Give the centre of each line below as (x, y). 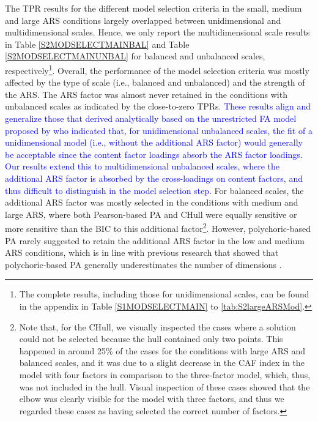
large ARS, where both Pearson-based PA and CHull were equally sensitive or (151, 214)
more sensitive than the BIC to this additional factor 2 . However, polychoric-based (158, 227)
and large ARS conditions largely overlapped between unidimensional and (143, 20)
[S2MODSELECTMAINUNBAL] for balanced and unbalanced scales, (135, 56)
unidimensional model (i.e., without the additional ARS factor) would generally (154, 142)
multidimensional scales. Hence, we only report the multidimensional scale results (157, 32)
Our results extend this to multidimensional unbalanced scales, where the (142, 166)
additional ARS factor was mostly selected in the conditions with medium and (152, 202)
